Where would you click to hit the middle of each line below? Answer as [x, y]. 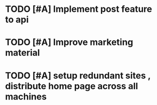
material [23, 53]
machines [26, 96]
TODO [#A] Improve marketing [69, 42]
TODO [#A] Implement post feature [79, 9]
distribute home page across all [72, 86]
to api [17, 20]
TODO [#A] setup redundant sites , [78, 76]
